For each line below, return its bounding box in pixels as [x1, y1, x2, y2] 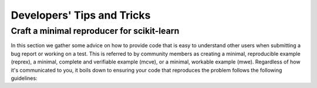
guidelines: [11, 75, 38, 82]
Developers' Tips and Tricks [11, 9, 151, 22]
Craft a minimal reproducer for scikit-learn [11, 26, 180, 36]
